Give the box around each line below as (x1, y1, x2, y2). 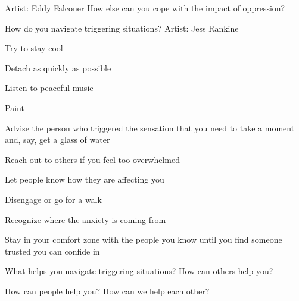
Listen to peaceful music (5, 81, 94, 94)
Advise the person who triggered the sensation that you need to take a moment (5, 121, 295, 134)
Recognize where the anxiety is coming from (5, 213, 166, 225)
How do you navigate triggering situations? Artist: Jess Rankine (5, 21, 239, 34)
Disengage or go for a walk (5, 193, 102, 205)
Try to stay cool (5, 42, 63, 54)
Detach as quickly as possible (5, 61, 111, 74)
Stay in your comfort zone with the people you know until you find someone (5, 233, 282, 246)
